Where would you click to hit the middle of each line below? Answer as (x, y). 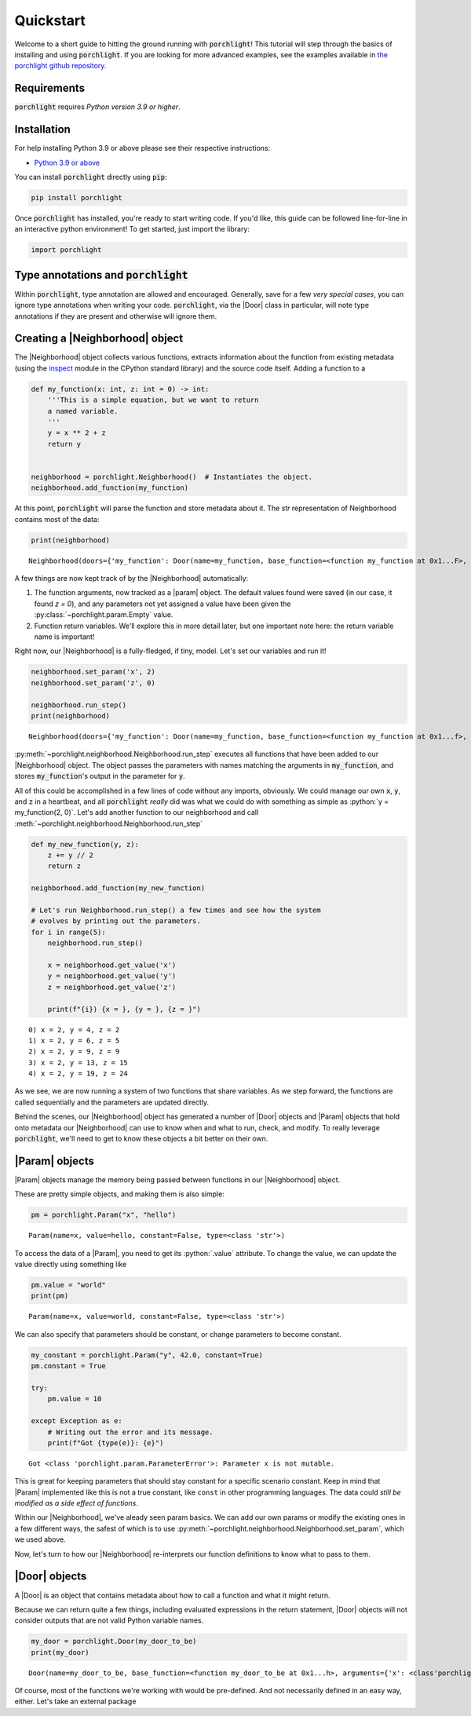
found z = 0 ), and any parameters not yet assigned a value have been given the (162, 604)
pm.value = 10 (75, 1399)
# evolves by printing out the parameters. (116, 921)
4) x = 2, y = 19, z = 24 (78, 1074)
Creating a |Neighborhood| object (99, 339)
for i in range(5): (68, 932)
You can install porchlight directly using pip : (91, 177)
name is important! (64, 637)
